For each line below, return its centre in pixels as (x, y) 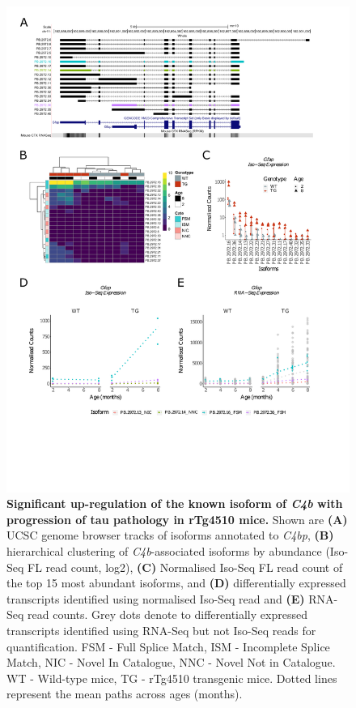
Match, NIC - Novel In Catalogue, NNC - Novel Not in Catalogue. (171, 662)
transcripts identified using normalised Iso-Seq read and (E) (156, 598)
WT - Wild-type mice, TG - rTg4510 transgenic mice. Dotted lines (172, 678)
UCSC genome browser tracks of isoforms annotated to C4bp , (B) (170, 535)
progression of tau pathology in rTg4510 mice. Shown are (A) (177, 519)
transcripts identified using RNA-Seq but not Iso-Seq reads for (161, 631)
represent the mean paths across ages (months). (125, 694)
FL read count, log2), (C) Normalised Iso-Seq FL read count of (185, 567)
